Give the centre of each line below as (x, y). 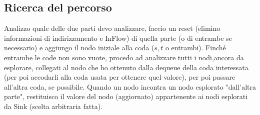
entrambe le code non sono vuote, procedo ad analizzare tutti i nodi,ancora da (124, 57)
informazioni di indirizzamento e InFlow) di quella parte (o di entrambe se (118, 38)
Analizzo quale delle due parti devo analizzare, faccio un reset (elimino (112, 28)
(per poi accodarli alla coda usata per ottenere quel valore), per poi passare (120, 77)
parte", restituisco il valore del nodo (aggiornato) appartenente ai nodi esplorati (126, 96)
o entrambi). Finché (195, 48)
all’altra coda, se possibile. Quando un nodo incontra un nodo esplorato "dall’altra (130, 86)
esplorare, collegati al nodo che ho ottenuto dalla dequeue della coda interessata (126, 67)
